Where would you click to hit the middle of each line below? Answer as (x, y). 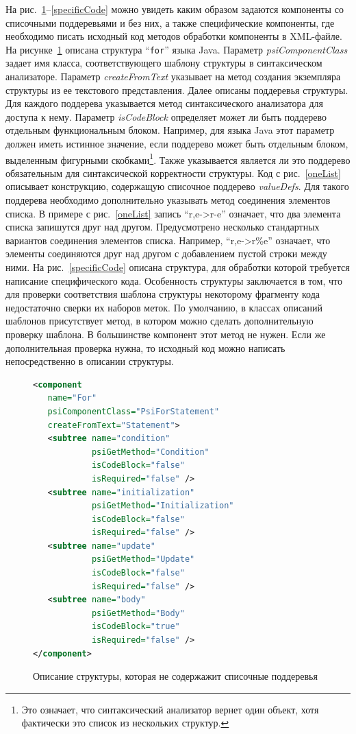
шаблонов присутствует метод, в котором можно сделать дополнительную (160, 321)
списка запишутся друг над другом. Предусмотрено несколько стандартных (163, 227)
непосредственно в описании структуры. (90, 361)
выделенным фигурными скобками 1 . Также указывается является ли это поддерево (178, 158)
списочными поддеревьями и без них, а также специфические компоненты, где (170, 22)
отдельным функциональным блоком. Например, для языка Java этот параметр (170, 130)
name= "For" (72, 398)
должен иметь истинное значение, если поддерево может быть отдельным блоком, (177, 143)
